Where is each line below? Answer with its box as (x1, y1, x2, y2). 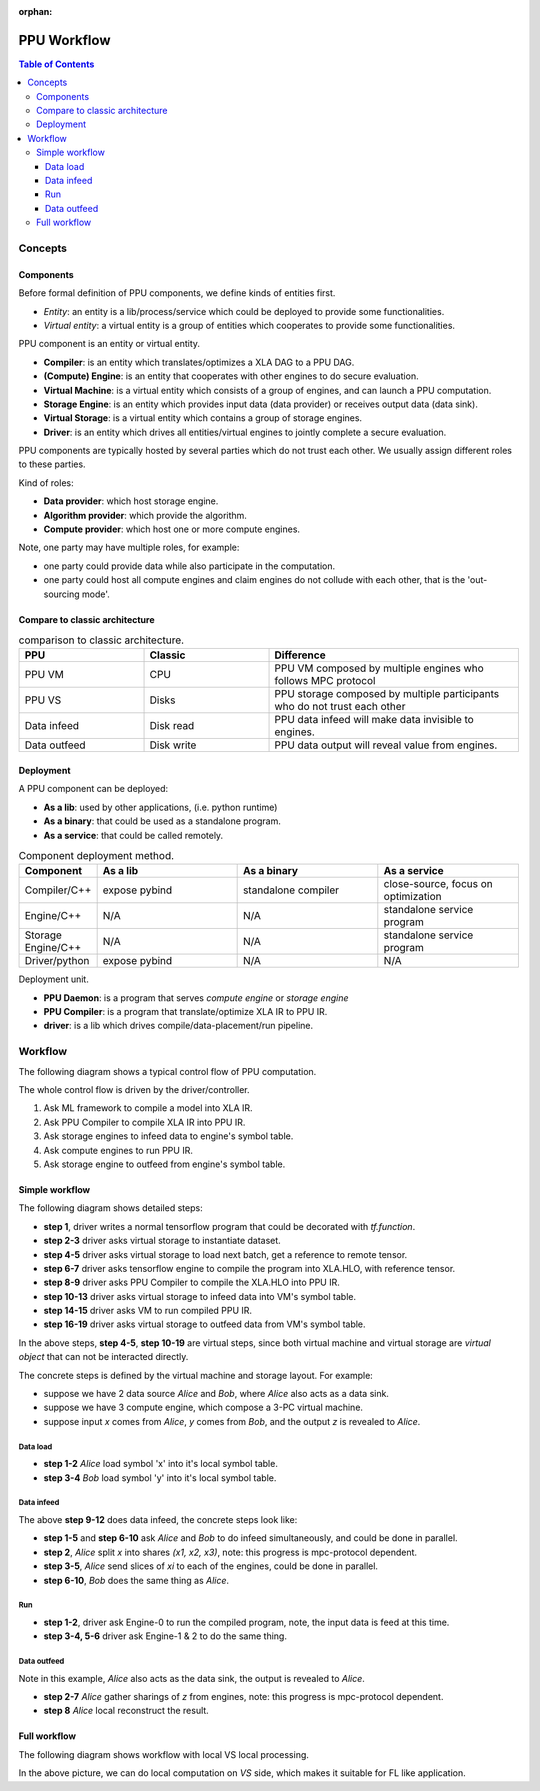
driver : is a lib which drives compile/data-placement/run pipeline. (43, 1020, 314, 1032)
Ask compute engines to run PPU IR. (43, 1144, 194, 1156)
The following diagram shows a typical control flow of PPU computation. (18, 1065, 317, 1077)
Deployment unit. (18, 973, 89, 985)
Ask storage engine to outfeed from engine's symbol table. (43, 1158, 286, 1170)
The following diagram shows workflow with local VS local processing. (18, 1748, 310, 1760)
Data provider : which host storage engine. (43, 495, 219, 507)
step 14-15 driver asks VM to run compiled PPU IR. (43, 1305, 253, 1317)
